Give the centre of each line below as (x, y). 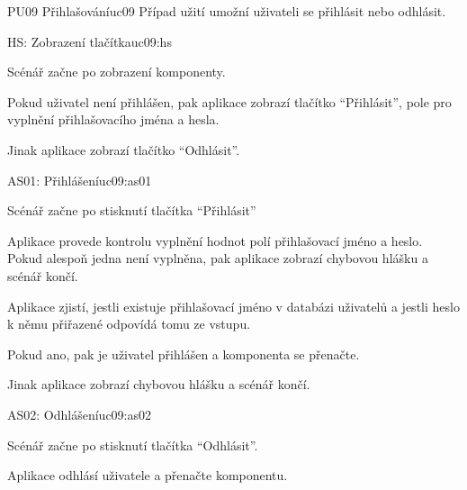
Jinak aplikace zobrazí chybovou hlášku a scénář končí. (159, 384)
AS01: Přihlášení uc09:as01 (80, 180)
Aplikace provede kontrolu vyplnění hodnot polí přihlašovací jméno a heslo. (215, 240)
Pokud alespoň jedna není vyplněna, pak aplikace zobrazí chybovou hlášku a (218, 258)
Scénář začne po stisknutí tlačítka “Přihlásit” (132, 210)
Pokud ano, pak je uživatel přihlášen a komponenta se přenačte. (184, 354)
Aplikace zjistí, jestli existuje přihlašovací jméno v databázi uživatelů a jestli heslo (233, 306)
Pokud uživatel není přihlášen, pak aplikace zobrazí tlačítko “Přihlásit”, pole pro (229, 101)
